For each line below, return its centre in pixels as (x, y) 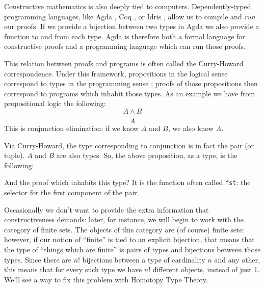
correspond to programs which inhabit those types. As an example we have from (130, 93)
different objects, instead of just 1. (206, 269)
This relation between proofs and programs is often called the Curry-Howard (124, 63)
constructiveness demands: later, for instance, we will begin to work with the (124, 219)
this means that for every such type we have (73, 269)
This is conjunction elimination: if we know (72, 128)
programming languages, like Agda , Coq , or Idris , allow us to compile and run (130, 16)
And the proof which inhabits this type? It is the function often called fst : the (127, 182)
